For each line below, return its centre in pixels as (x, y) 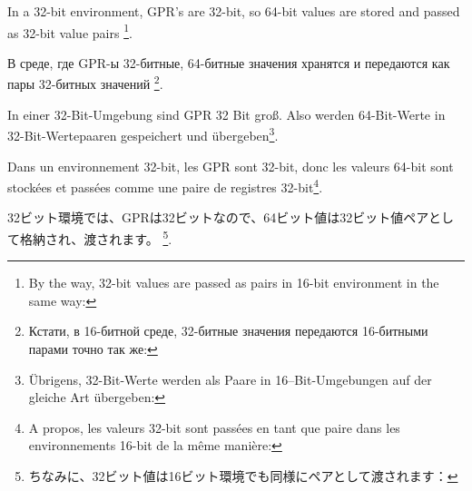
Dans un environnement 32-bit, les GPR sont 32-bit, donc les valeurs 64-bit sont (231, 166)
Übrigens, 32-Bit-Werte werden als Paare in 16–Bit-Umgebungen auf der (230, 379)
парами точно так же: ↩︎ (93, 349)
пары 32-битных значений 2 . (85, 83)
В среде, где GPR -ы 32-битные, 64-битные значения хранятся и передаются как (229, 62)
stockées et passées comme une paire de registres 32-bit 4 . (165, 186)
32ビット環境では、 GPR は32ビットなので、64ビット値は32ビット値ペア (218, 217)
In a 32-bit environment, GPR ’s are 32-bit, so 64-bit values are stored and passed (234, 11)
